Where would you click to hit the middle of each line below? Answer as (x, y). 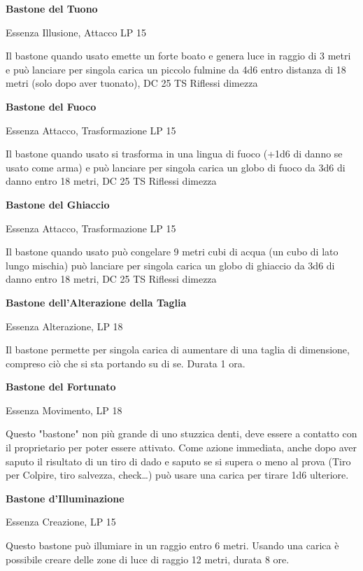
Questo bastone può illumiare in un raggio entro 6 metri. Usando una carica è (172, 545)
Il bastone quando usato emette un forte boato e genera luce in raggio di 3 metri (178, 56)
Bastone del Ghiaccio (58, 204)
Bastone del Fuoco (51, 106)
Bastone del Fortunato (61, 387)
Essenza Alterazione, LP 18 (64, 326)
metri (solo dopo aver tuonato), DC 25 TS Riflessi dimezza (132, 83)
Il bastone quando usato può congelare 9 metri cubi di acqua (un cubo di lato (172, 252)
